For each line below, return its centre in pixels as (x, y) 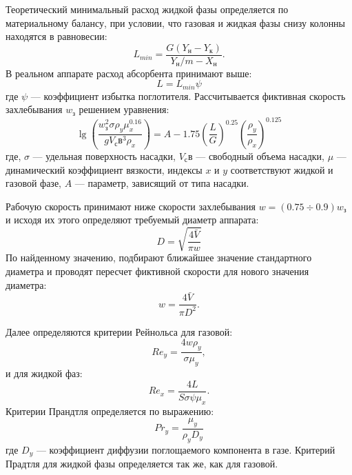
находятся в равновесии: (56, 36)
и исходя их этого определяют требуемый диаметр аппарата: (132, 220)
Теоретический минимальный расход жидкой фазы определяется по (147, 9)
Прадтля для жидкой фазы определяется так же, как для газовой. (142, 464)
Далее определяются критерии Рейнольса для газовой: (119, 331)
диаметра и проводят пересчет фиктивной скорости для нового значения (157, 271)
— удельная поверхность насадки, (104, 155)
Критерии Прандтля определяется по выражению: (110, 411)
